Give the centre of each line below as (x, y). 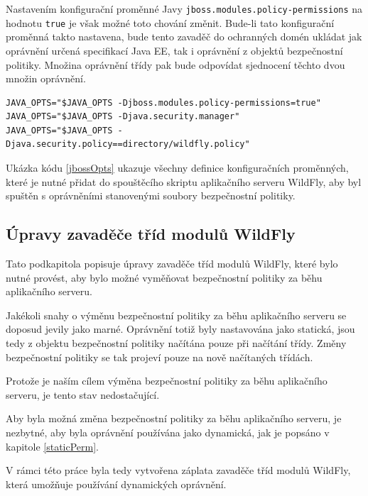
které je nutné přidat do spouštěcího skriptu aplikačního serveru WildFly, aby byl (184, 181)
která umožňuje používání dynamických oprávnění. (116, 484)
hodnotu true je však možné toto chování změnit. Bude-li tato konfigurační (170, 22)
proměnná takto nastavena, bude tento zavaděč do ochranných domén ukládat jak (184, 37)
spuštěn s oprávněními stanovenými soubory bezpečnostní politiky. (151, 195)
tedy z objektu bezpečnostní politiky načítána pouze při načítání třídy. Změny (176, 343)
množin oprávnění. (46, 78)
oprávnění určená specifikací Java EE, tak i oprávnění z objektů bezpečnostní (174, 50)
